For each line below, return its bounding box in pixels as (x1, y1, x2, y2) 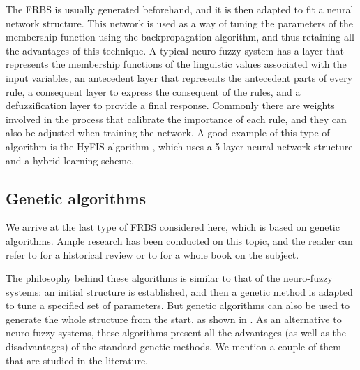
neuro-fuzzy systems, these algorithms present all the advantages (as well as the (6, 325, 347, 340)
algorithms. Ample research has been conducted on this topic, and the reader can (6, 233, 353, 248)
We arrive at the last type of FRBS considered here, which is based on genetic (6, 220, 340, 234)
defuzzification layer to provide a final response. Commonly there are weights (6, 98, 335, 113)
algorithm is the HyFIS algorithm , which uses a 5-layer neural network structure (6, 138, 353, 153)
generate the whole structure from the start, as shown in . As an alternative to (6, 311, 342, 326)
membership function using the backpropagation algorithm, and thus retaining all (6, 29, 354, 44)
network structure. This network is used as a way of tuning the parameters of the (6, 15, 354, 30)
